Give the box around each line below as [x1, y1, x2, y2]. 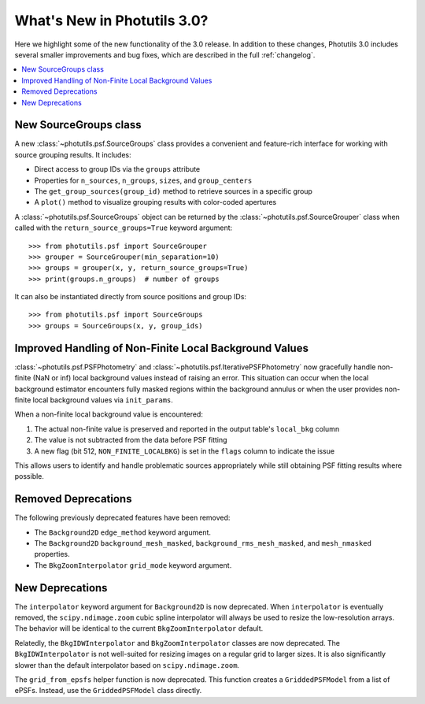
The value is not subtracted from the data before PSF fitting [34, 435, 227, 445]
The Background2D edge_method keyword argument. [34, 528, 212, 537]
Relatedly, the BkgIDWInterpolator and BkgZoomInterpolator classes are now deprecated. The [14, 638, 340, 647]
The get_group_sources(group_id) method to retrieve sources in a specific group [34, 186, 312, 196]
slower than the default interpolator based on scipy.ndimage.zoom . [14, 660, 240, 669]
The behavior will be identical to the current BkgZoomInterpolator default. [14, 624, 264, 633]
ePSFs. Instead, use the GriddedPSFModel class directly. [14, 686, 202, 695]
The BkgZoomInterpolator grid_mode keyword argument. [34, 560, 232, 570]
